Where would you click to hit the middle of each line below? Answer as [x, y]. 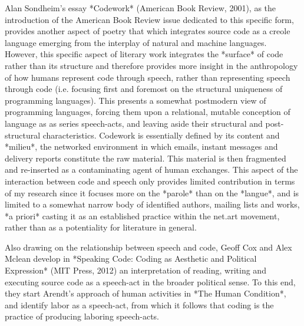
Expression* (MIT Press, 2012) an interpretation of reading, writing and [136, 270]
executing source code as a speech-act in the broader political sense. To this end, [150, 281]
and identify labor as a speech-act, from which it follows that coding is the [139, 304]
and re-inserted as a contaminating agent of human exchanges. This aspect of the [151, 169]
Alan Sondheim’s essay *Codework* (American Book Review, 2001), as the [141, 8]
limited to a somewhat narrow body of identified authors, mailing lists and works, [152, 204]
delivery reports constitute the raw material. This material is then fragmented [146, 158]
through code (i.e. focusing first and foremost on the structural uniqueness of [144, 89]
